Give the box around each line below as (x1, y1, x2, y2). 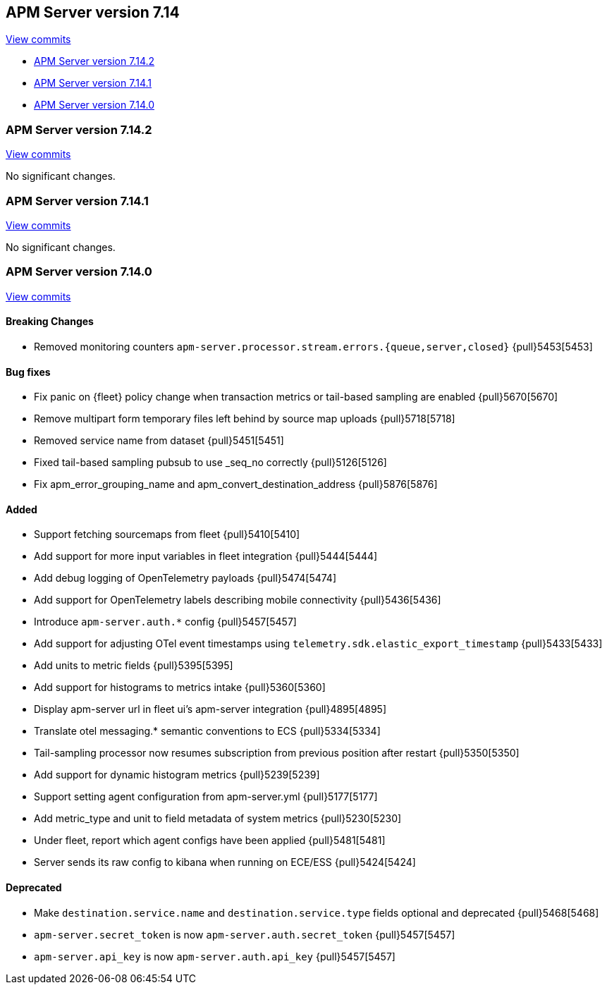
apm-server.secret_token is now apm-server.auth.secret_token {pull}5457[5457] (34, 928, 455, 941)
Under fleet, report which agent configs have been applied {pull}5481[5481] (34, 834, 386, 847)
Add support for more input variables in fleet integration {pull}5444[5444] (34, 550, 378, 563)
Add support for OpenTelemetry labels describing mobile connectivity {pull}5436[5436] (34, 594, 441, 606)
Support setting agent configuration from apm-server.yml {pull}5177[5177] (34, 790, 378, 803)
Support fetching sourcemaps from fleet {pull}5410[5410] (34, 528, 300, 541)
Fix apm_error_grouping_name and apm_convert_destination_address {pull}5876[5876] (34, 478, 438, 491)
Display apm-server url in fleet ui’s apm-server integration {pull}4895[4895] (34, 703, 387, 716)
